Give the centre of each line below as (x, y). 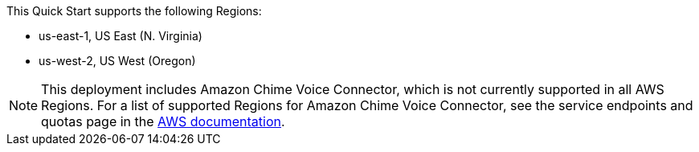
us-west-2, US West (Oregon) (117, 61)
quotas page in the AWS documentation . (163, 121)
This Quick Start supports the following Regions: (134, 11)
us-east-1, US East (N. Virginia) (121, 36)
